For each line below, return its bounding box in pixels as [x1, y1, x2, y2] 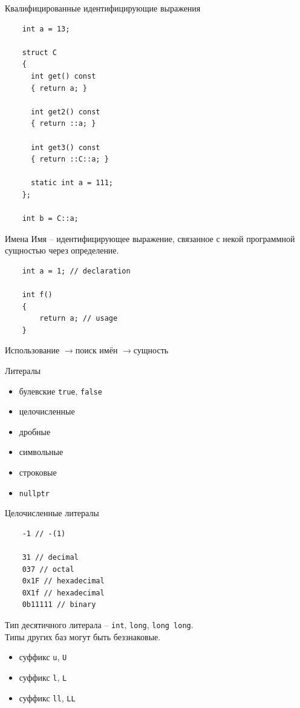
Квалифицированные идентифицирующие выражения [5, 2, 201, 14]
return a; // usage [39, 314, 118, 323]
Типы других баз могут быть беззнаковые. [5, 630, 161, 643]
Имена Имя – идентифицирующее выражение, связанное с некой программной [5, 232, 295, 244]
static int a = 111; [30, 179, 113, 188]
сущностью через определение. [5, 244, 119, 257]
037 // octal [22, 565, 74, 574]
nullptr [19, 489, 50, 498]
